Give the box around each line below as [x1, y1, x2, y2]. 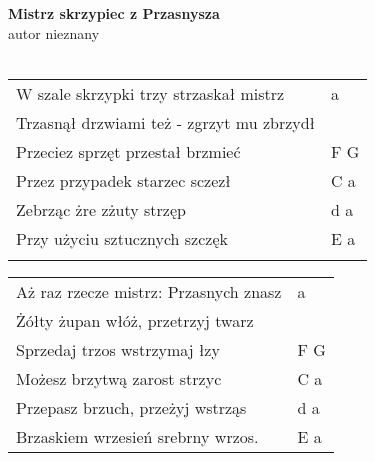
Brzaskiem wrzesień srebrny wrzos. [16, 424, 259, 448]
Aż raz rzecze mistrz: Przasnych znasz [16, 279, 282, 303]
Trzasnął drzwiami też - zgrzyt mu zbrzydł [16, 110, 315, 134]
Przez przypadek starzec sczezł [16, 168, 231, 192]
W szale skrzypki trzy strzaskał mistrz [16, 81, 285, 105]
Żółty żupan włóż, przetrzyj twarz [16, 308, 254, 332]
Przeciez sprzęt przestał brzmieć [16, 139, 241, 163]
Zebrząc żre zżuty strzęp [16, 197, 186, 221]
